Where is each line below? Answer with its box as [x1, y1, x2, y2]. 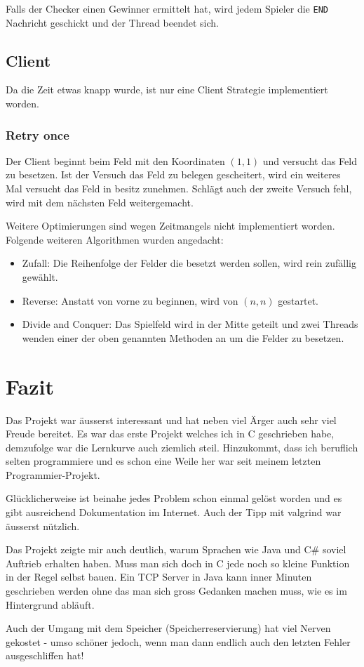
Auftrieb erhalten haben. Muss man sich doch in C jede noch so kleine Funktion [6, 555, 350, 570]
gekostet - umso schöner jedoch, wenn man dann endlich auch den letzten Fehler [6, 634, 351, 649]
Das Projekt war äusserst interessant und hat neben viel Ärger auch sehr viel [6, 412, 337, 427]
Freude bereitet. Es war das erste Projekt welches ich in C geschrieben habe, [6, 426, 335, 441]
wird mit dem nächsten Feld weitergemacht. [6, 194, 194, 209]
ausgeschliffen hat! [6, 648, 84, 663]
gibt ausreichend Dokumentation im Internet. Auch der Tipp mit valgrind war [6, 505, 342, 520]
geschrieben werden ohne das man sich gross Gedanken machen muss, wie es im [6, 583, 347, 598]
